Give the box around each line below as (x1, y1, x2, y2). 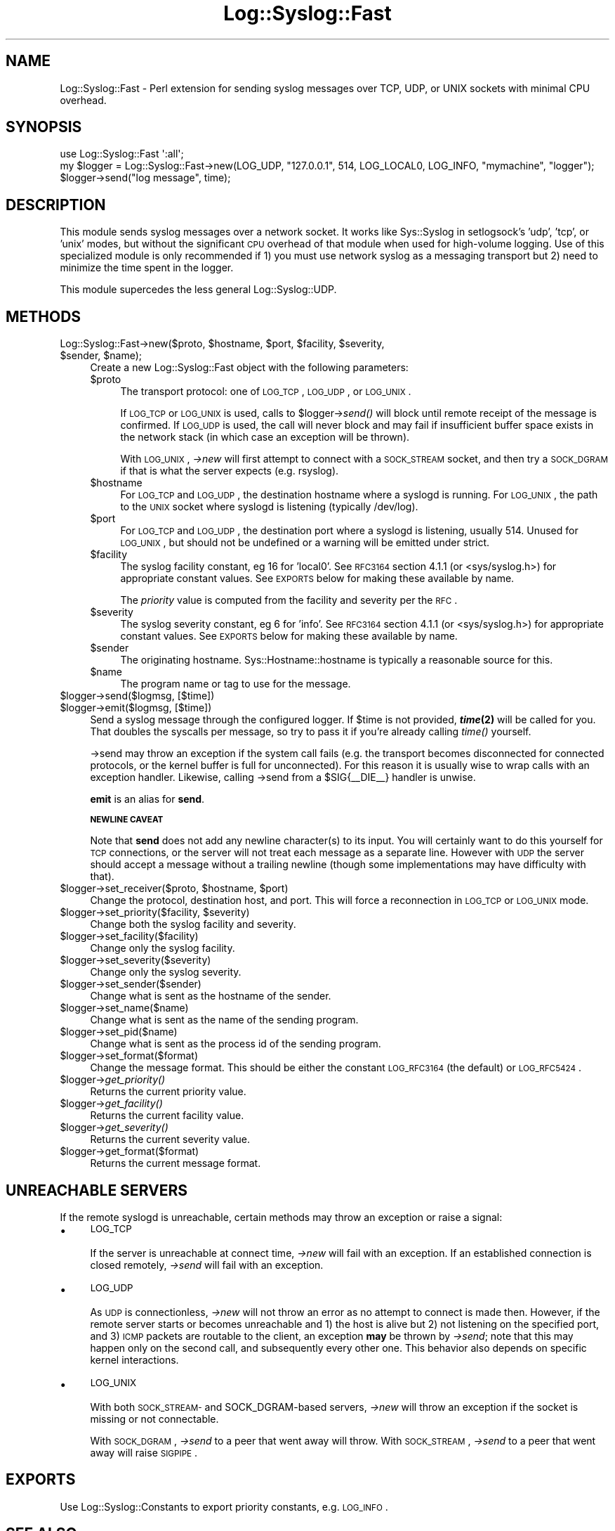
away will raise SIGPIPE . (90, 1446, 198, 1459)
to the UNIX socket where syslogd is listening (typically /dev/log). (120, 500, 418, 513)
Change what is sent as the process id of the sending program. (90, 1038, 381, 1050)
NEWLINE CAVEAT (90, 815, 164, 825)
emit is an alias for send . (90, 793, 205, 806)
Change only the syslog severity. (90, 966, 242, 978)
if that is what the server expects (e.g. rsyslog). (120, 465, 339, 477)
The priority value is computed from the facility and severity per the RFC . (120, 594, 458, 607)
